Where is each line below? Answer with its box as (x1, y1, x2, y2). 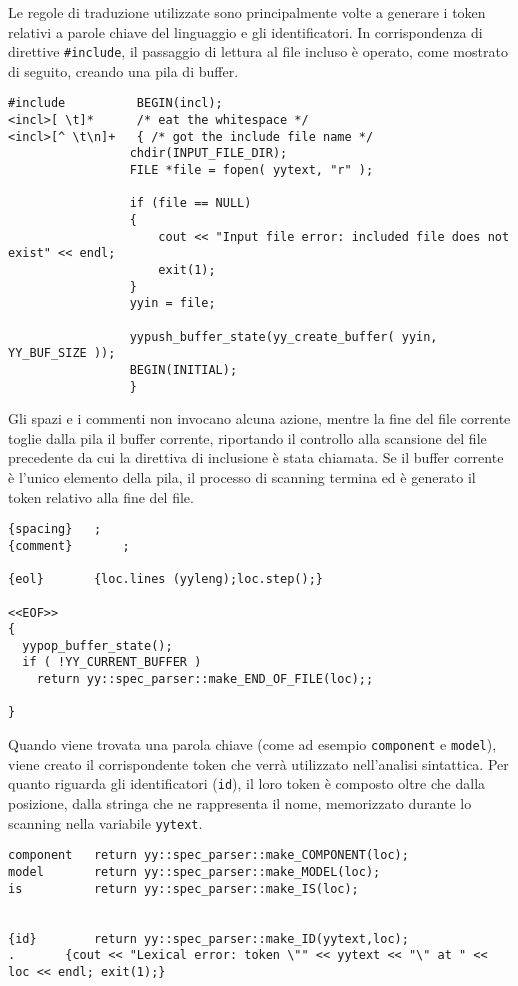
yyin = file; (129, 296, 216, 311)
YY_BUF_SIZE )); (8, 346, 116, 361)
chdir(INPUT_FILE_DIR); (129, 146, 288, 161)
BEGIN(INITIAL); (129, 362, 238, 377)
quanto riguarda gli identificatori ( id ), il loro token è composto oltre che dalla (8, 773, 486, 794)
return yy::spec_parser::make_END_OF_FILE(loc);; (36, 672, 374, 687)
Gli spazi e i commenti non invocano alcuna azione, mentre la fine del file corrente (8, 408, 511, 429)
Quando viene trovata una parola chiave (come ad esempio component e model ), (8, 734, 497, 755)
